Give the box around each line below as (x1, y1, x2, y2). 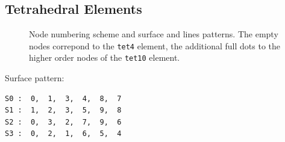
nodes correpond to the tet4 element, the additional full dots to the (29, 39, 281, 52)
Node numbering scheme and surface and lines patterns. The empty (29, 28, 278, 40)
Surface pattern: (5, 72, 64, 84)
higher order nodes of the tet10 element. (29, 51, 180, 64)
